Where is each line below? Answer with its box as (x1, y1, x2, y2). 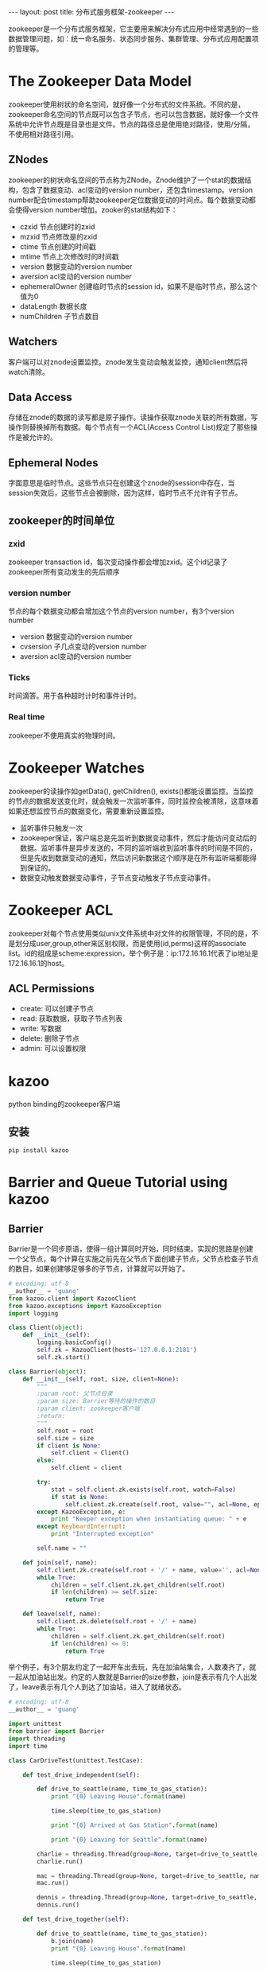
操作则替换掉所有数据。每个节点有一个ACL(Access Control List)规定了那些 (8, 423, 251, 432)
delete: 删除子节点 (19, 1034, 79, 1043)
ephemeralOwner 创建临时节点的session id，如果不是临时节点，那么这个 (19, 281, 258, 291)
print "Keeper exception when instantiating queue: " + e (50, 1515, 247, 1523)
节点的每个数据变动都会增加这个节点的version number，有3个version (8, 606, 234, 616)
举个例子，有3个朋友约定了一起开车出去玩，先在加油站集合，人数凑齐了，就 (8, 1662, 257, 1672)
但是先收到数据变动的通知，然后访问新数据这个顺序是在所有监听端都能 (19, 853, 250, 863)
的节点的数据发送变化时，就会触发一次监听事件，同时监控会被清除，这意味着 (8, 796, 259, 805)
